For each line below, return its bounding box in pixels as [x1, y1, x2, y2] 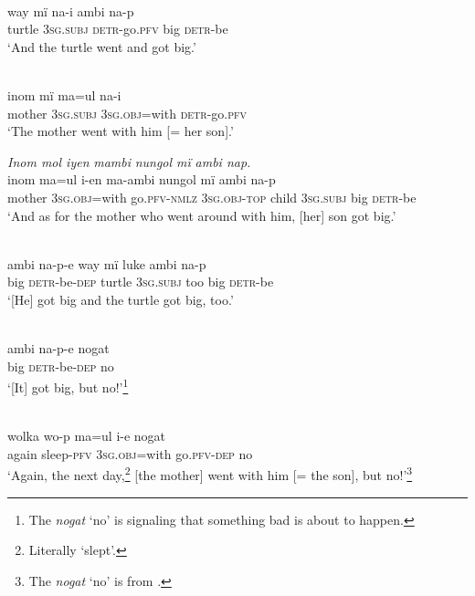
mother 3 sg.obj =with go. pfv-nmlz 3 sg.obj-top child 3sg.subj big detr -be [7, 187, 417, 206]
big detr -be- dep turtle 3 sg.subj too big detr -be [7, 272, 274, 291]
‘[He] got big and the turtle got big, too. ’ [7, 289, 234, 308]
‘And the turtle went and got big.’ [7, 37, 196, 56]
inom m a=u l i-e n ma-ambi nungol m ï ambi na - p [7, 170, 276, 189]
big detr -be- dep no [7, 356, 114, 375]
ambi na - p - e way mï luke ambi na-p [7, 254, 206, 273]
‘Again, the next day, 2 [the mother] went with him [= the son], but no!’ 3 [7, 463, 413, 484]
